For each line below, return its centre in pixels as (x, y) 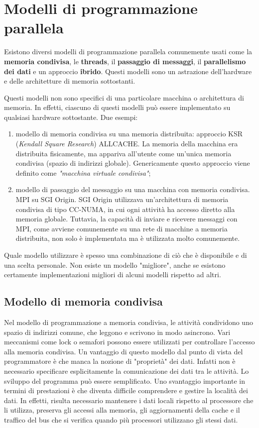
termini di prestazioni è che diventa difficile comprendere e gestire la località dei (126, 390)
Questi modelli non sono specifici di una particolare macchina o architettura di (124, 97)
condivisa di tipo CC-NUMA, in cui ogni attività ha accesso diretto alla (125, 209)
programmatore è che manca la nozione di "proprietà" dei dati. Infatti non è (120, 361)
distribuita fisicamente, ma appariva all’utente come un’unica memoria (124, 153)
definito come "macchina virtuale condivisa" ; (83, 172)
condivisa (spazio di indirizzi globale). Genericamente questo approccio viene (133, 163)
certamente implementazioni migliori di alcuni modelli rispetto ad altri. (113, 274)
